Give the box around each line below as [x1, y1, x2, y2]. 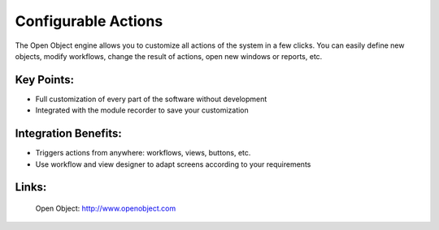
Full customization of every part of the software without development [35, 94, 267, 104]
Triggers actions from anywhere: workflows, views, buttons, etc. [35, 148, 251, 158]
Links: [15, 181, 47, 194]
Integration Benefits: [15, 126, 122, 141]
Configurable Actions [15, 12, 163, 30]
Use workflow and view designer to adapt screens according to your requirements [35, 159, 311, 169]
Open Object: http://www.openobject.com [35, 203, 176, 213]
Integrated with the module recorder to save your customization [35, 105, 250, 115]
